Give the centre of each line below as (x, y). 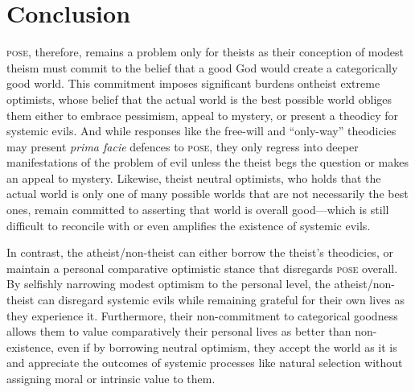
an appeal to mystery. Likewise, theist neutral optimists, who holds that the (194, 177)
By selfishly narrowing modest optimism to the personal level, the (168, 284)
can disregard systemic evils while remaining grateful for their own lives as (221, 300)
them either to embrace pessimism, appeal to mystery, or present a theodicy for (203, 115)
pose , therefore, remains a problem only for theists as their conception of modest (205, 52)
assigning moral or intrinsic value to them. (111, 378)
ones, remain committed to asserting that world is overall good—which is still (198, 210)
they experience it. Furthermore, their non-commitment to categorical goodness (202, 315)
